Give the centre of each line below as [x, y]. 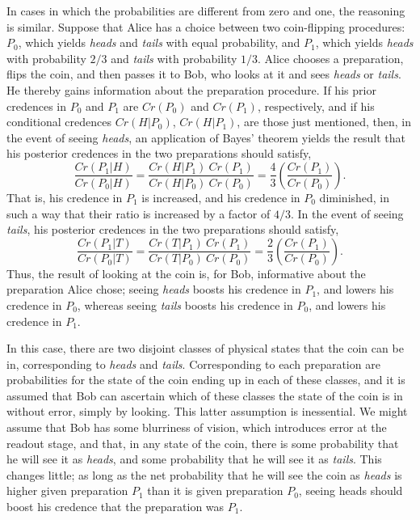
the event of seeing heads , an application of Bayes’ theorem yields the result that [206, 137]
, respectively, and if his [316, 106]
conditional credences [59, 122]
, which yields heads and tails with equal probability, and [159, 42]
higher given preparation [67, 490]
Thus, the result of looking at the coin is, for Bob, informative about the [186, 273]
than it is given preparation [215, 490]
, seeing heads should [351, 490]
